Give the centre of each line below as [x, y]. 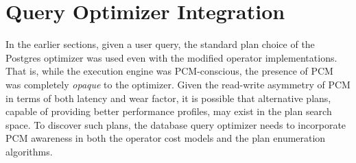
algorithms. [29, 151]
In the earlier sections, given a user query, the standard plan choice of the [160, 44]
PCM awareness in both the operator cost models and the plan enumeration [166, 138]
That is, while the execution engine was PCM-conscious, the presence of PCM [169, 71]
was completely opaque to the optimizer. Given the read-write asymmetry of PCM [178, 84]
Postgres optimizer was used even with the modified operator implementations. [171, 57]
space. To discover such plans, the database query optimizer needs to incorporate [176, 124]
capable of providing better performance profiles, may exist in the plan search [169, 111]
